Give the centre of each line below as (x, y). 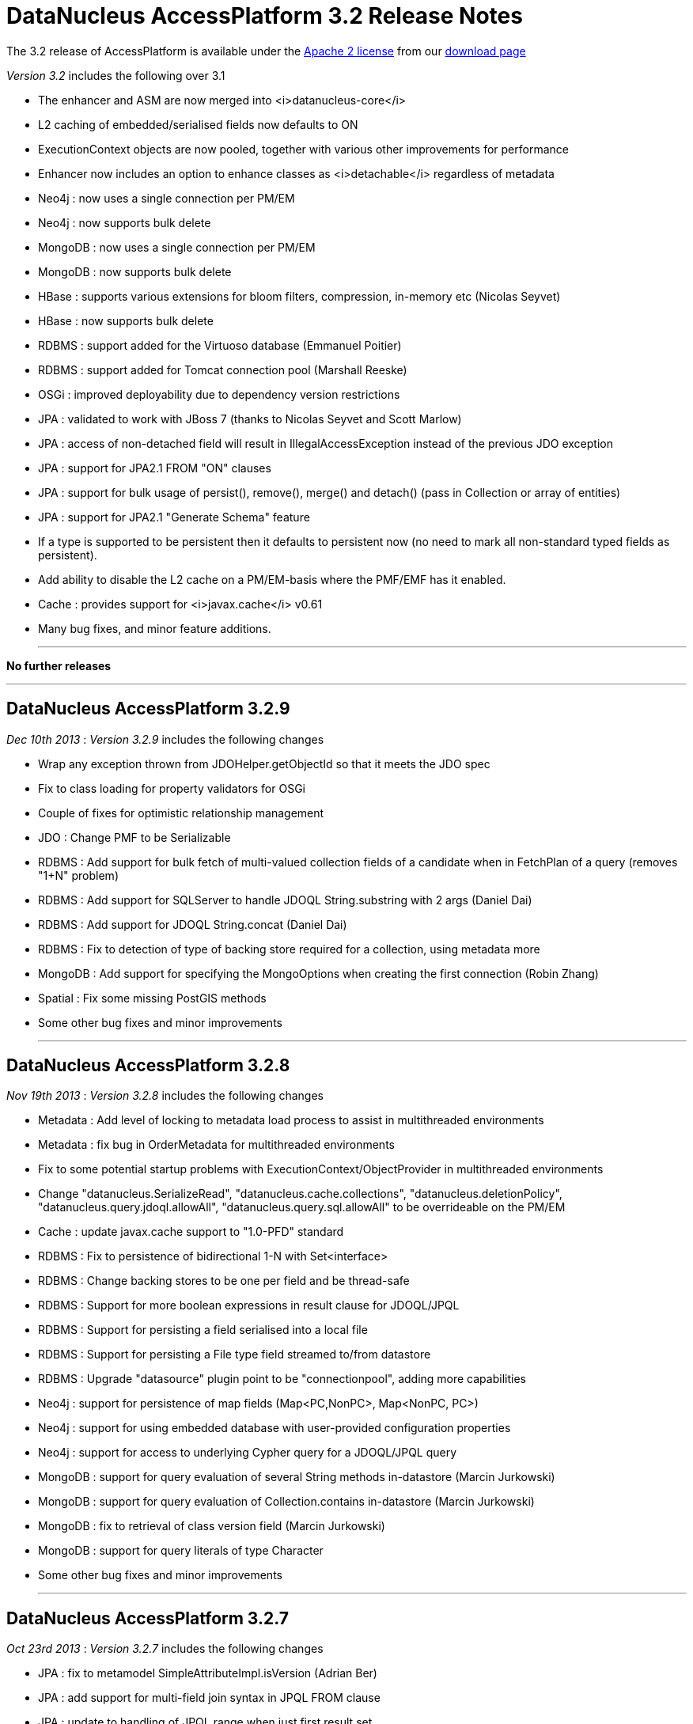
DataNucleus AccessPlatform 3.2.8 (148, 1066)
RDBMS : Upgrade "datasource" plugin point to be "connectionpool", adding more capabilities (282, 1379)
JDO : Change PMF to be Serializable (134, 837)
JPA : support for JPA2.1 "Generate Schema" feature (174, 517)
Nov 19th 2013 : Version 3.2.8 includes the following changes (165, 1096)
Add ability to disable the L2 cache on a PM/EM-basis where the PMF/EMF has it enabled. (272, 579)
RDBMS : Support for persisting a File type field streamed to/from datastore (235, 1355)
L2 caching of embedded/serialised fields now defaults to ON (198, 124)
